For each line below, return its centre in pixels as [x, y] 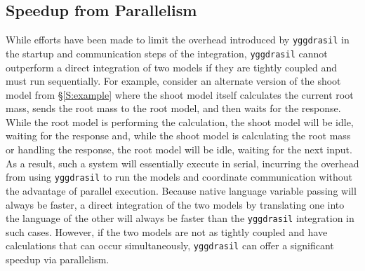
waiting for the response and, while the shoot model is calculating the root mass [178, 135]
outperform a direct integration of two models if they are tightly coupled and [172, 67]
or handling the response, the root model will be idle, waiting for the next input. [179, 150]
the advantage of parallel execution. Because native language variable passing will [181, 190]
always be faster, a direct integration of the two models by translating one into [175, 204]
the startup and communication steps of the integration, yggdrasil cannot [167, 53]
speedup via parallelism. [58, 259]
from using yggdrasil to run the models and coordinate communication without [179, 177]
